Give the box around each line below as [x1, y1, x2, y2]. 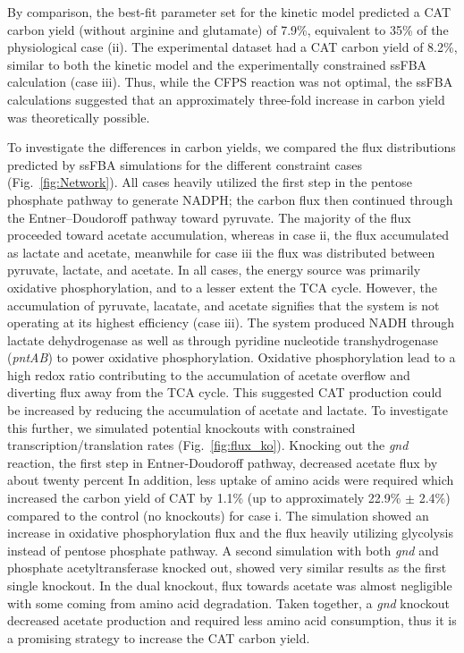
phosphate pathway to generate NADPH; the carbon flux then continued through [7, 190, 453, 208]
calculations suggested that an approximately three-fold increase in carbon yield [7, 89, 445, 108]
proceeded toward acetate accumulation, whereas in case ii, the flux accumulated [7, 225, 450, 244]
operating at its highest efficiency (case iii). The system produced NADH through [7, 313, 455, 332]
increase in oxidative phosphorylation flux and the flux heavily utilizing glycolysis [7, 523, 454, 542]
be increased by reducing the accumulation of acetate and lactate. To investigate [7, 401, 448, 420]
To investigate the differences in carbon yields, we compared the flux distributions [7, 138, 456, 157]
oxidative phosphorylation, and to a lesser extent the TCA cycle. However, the [7, 277, 437, 296]
